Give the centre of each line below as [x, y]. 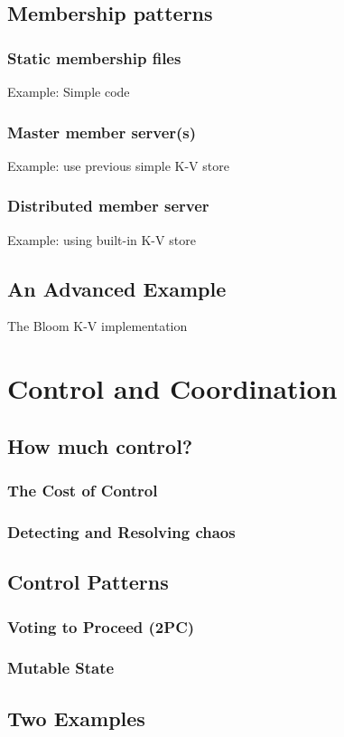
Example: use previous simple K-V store [118, 165]
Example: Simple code [69, 91]
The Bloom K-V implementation [98, 326]
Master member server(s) [102, 132]
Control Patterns [88, 582]
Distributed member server [108, 206]
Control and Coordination [172, 388]
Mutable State [61, 668]
